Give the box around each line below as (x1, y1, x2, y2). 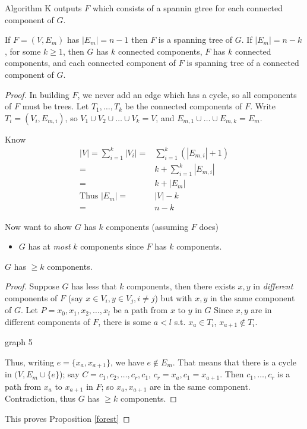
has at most (28, 240, 71, 253)
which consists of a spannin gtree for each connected (92, 2, 283, 14)
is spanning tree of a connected (186, 56, 299, 69)
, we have (110, 355, 144, 368)
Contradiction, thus (5, 392, 76, 405)
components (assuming (106, 220, 189, 232)
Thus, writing (5, 355, 54, 368)
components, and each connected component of (5, 56, 176, 69)
